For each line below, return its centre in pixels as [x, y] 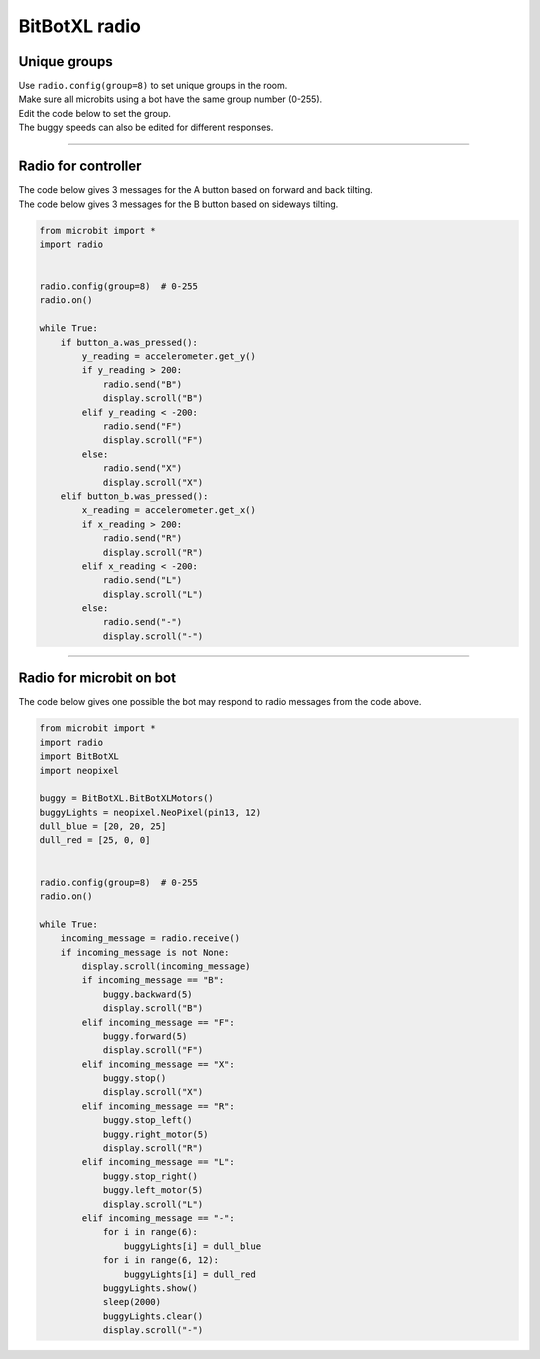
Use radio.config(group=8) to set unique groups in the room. [153, 86]
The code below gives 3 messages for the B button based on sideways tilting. [178, 204]
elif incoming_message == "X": [158, 1064]
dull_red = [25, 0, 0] [95, 840]
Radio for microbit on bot [97, 678]
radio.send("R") [142, 538]
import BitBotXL [79, 756]
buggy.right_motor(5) [155, 1134]
